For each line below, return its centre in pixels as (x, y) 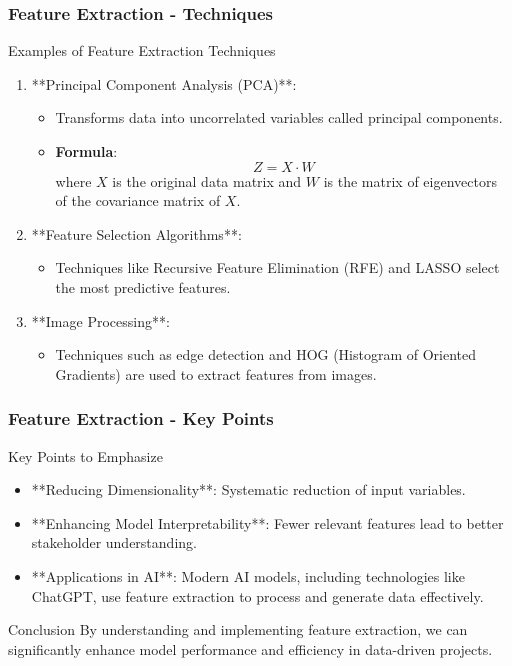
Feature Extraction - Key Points (141, 418)
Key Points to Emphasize (85, 455)
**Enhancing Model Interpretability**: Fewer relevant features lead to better (267, 522)
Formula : (86, 151)
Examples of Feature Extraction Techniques (142, 50)
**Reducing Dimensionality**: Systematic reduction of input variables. (248, 489)
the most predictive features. (143, 286)
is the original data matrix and (207, 180)
